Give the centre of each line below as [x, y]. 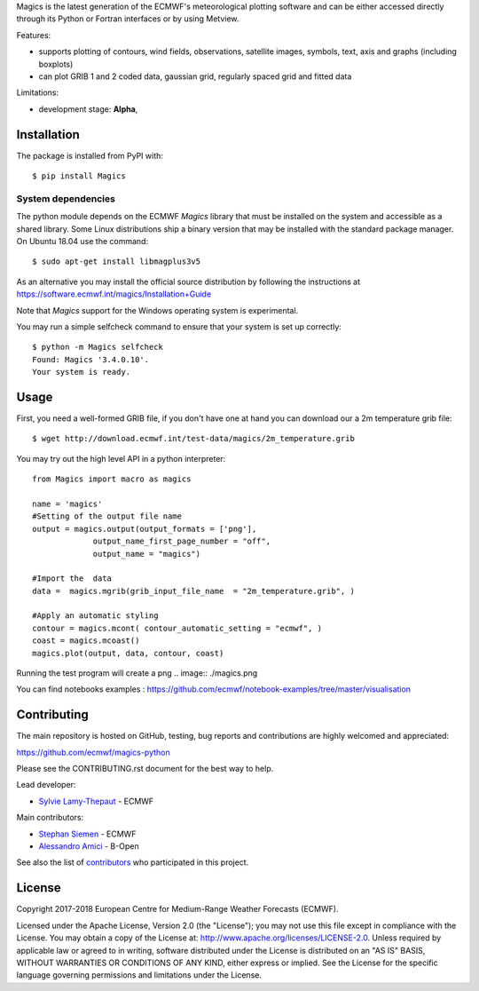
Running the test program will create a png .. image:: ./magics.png [137, 673]
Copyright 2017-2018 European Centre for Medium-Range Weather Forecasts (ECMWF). [177, 909]
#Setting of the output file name [107, 516]
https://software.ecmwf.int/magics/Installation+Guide [114, 294]
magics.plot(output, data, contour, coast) [128, 653]
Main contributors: [50, 818]
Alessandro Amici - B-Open [89, 846]
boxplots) [56, 64]
